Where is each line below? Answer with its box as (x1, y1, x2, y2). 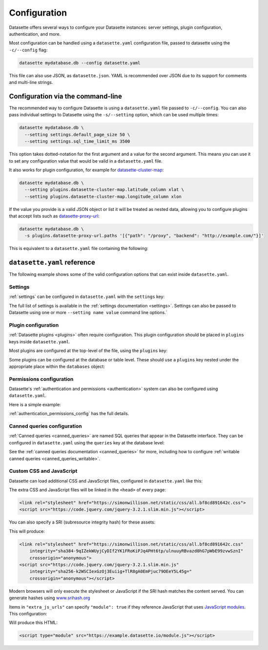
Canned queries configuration (9, 423, 82, 430)
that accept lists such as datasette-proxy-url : (9, 213, 100, 219)
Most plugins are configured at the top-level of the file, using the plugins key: (9, 348, 168, 354)
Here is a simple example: (9, 401, 61, 407)
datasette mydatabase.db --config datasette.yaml (19, 60, 141, 65)
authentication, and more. (9, 31, 61, 37)
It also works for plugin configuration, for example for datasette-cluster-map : (9, 167, 164, 173)
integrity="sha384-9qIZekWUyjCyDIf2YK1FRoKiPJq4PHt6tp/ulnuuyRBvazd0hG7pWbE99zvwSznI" (29, 548, 244, 554)
